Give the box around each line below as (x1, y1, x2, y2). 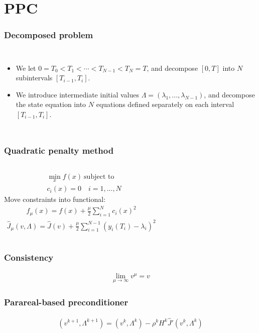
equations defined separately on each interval (96, 99, 234, 109)
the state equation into (16, 99, 86, 109)
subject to (84, 173, 114, 180)
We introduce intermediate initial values (16, 89, 139, 99)
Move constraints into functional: (4, 194, 106, 204)
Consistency (4, 251, 54, 264)
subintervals (16, 72, 53, 83)
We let (16, 62, 36, 73)
